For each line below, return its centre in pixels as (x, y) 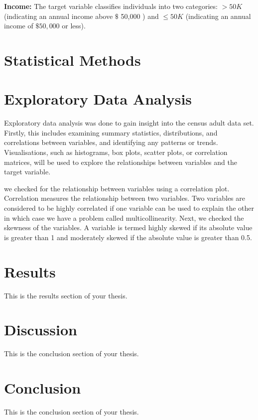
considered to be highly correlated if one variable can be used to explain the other (129, 208)
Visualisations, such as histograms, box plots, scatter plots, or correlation (116, 152)
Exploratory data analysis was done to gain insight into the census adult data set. (129, 123)
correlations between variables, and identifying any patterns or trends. (111, 142)
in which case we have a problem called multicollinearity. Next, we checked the (124, 217)
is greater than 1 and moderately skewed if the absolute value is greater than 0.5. (128, 237)
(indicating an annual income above (59, 16)
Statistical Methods (72, 60)
